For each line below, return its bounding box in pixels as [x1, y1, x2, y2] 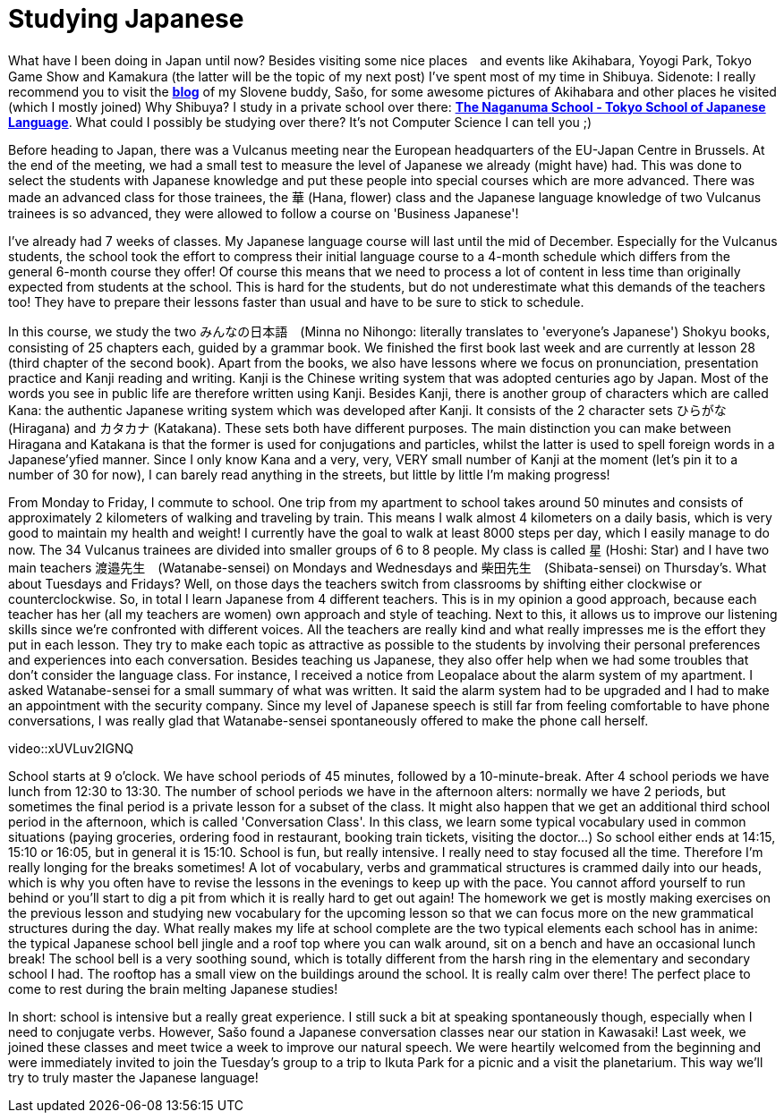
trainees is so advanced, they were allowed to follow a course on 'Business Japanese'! [8, 205, 519, 221]
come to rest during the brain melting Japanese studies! [8, 980, 338, 997]
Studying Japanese [8, 4, 244, 34]
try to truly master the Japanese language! [8, 1069, 259, 1085]
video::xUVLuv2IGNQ [8, 740, 134, 756]
